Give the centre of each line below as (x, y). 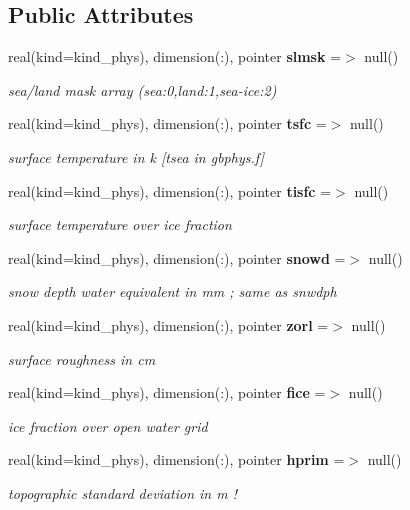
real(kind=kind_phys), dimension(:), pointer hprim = (176, 459)
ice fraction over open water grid (108, 425)
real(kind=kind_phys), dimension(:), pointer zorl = (168, 324)
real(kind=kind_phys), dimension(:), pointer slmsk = (175, 56)
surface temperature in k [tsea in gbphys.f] (136, 156)
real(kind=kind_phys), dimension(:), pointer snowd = (177, 257)
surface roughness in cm (82, 358)
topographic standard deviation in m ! (122, 492)
